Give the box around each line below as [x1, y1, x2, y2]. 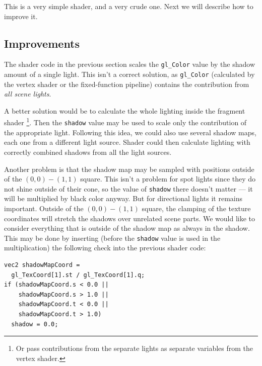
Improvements [4, 35, 80, 51]
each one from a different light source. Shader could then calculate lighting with [4, 137, 250, 147]
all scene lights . [4, 88, 51, 99]
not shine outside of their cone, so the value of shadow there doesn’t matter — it [4, 183, 253, 194]
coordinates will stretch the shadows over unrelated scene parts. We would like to [4, 213, 255, 223]
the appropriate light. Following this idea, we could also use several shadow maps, [4, 127, 256, 137]
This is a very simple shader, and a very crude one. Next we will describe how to [4, 1, 253, 11]
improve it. [4, 11, 38, 21]
